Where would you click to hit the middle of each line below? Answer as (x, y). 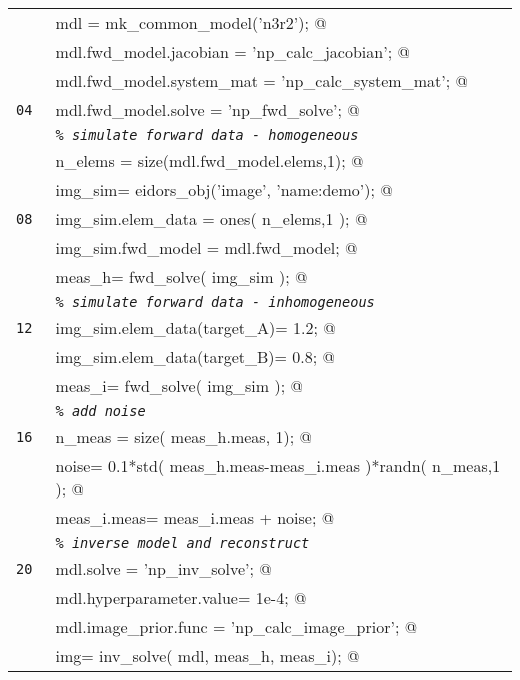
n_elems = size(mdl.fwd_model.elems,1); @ (209, 160)
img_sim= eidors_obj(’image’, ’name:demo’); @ (224, 189)
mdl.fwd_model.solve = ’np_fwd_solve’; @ (207, 109)
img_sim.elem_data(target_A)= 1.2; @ (195, 327)
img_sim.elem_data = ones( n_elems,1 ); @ (211, 218)
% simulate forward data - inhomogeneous (215, 302)
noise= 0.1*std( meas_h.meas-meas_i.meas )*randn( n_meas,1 (278, 465)
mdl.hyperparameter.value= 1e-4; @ (181, 597)
